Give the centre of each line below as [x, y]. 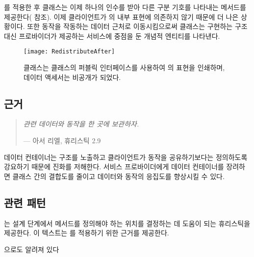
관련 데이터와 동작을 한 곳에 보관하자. [81, 124]
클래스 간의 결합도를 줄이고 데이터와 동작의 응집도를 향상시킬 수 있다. [118, 176]
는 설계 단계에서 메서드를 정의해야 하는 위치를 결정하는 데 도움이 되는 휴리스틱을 [127, 223]
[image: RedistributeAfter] [69, 52]
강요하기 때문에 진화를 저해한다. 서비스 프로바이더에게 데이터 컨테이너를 [114, 167]
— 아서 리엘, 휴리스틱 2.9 [62, 141]
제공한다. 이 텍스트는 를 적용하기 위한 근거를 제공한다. [87, 233]
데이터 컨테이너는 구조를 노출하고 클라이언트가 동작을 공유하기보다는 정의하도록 [126, 157]
